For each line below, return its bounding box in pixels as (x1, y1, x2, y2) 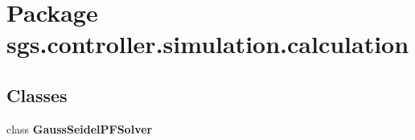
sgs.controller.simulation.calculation (6, 27, 409, 60)
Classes (6, 82, 68, 107)
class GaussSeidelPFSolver (6, 120, 153, 137)
